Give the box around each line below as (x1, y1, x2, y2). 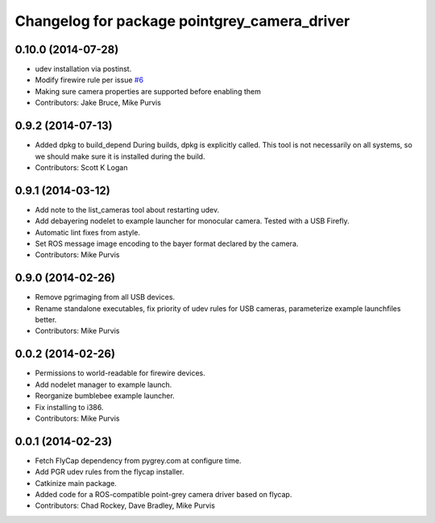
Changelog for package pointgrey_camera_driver (14, 12, 350, 30)
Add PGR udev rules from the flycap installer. (35, 467, 184, 477)
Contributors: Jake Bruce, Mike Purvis (35, 98, 161, 108)
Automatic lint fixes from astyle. (35, 227, 141, 237)
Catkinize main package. (35, 478, 117, 488)
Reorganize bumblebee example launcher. (35, 391, 175, 401)
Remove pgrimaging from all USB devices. (35, 293, 176, 302)
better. (35, 315, 57, 325)
